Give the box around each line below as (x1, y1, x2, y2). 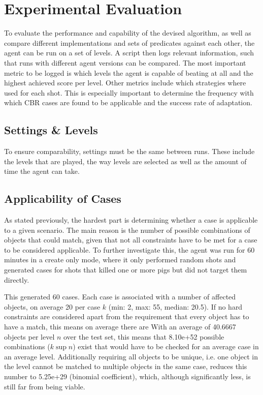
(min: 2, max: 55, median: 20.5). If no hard (108, 301, 243, 312)
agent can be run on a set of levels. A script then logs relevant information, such (4, 47, 254, 58)
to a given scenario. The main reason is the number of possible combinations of (4, 224, 250, 235)
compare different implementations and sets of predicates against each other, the (4, 37, 255, 48)
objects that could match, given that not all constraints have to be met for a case (4, 234, 257, 245)
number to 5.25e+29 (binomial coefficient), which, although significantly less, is (4, 371, 251, 381)
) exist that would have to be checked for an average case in (73, 341, 259, 352)
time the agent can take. (4, 166, 80, 176)
